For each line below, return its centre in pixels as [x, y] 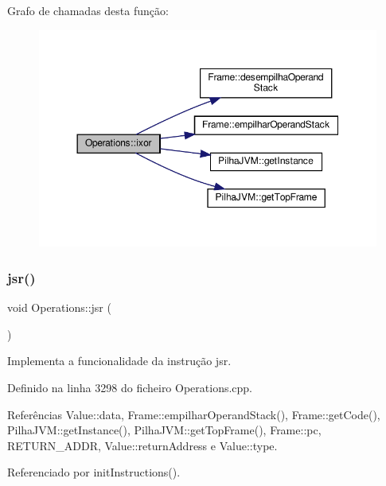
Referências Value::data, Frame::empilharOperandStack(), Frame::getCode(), [194, 414]
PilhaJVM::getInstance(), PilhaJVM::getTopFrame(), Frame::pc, [164, 430]
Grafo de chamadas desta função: [88, 10]
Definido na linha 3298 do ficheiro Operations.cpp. [130, 387]
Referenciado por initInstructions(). [94, 472]
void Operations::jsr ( [59, 307]
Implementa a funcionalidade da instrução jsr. [119, 361]
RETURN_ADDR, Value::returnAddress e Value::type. [142, 445]
